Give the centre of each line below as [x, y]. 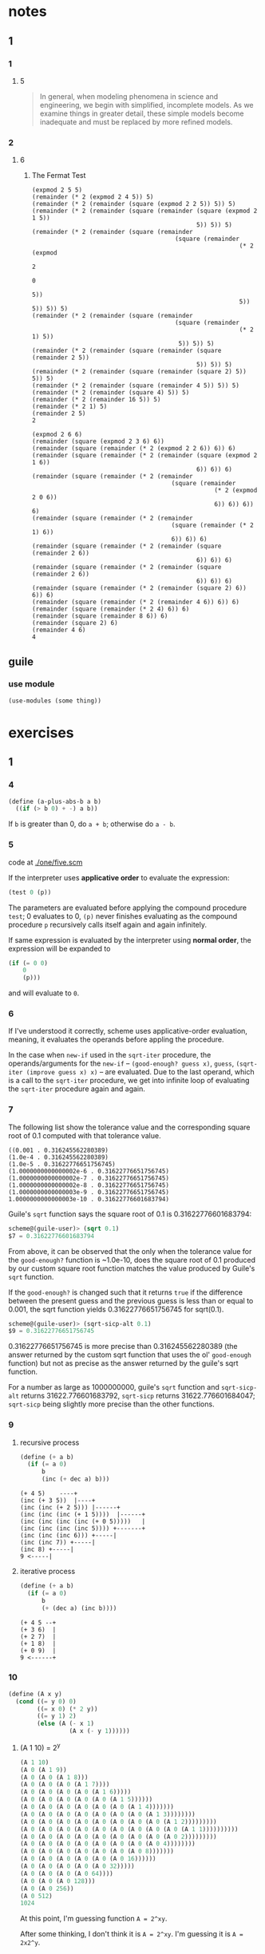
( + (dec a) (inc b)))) [79, 1608]
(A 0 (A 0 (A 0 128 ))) [57, 1881]
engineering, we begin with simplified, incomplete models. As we [146, 105]
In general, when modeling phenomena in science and [129, 96]
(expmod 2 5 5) [57, 190]
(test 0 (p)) [30, 892]
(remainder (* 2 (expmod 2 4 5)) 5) [93, 197]
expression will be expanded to [59, 948]
